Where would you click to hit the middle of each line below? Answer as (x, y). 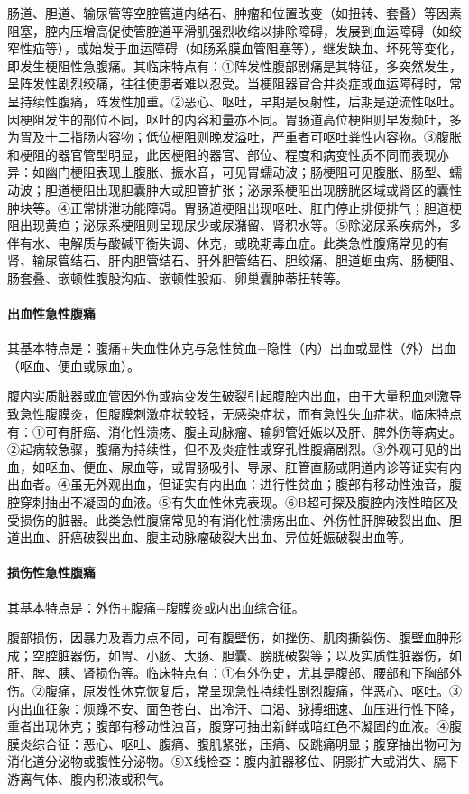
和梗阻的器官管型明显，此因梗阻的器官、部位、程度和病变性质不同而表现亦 (228, 154)
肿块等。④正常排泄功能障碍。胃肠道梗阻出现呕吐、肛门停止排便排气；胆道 (228, 207)
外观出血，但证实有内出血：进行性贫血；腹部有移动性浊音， (272, 484)
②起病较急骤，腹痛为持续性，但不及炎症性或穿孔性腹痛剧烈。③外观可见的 (228, 449)
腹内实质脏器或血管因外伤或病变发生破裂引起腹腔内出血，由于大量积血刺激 (228, 396)
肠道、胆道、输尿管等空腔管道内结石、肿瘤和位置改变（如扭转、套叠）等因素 (234, 13)
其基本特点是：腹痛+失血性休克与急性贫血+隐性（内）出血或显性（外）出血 (232, 348)
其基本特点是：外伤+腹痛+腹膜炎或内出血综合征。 (156, 607)
